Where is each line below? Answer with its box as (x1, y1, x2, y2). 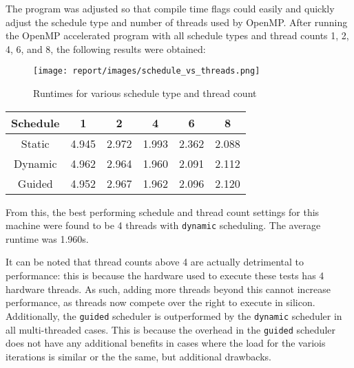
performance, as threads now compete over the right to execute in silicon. (6, 295, 315, 310)
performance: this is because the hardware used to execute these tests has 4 (6, 268, 324, 283)
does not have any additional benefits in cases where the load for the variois (6, 336, 326, 350)
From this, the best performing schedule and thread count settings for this (6, 204, 320, 219)
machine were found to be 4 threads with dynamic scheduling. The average (6, 218, 321, 232)
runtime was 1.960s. (6, 231, 89, 246)
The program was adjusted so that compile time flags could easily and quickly (6, 1, 335, 15)
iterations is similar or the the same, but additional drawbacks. (6, 349, 271, 363)
